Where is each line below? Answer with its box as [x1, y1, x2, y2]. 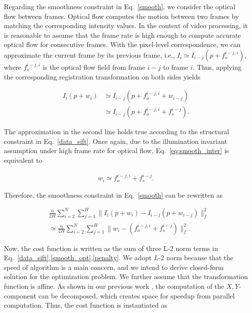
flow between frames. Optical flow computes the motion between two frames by [4, 11, 239, 21]
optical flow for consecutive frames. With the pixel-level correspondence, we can [4, 39, 241, 49]
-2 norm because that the [158, 252, 234, 263]
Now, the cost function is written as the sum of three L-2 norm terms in [4, 243, 218, 253]
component [4, 290, 36, 300]
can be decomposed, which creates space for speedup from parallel [38, 290, 235, 300]
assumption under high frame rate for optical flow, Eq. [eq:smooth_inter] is [4, 145, 229, 156]
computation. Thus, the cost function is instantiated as [4, 300, 167, 310]
